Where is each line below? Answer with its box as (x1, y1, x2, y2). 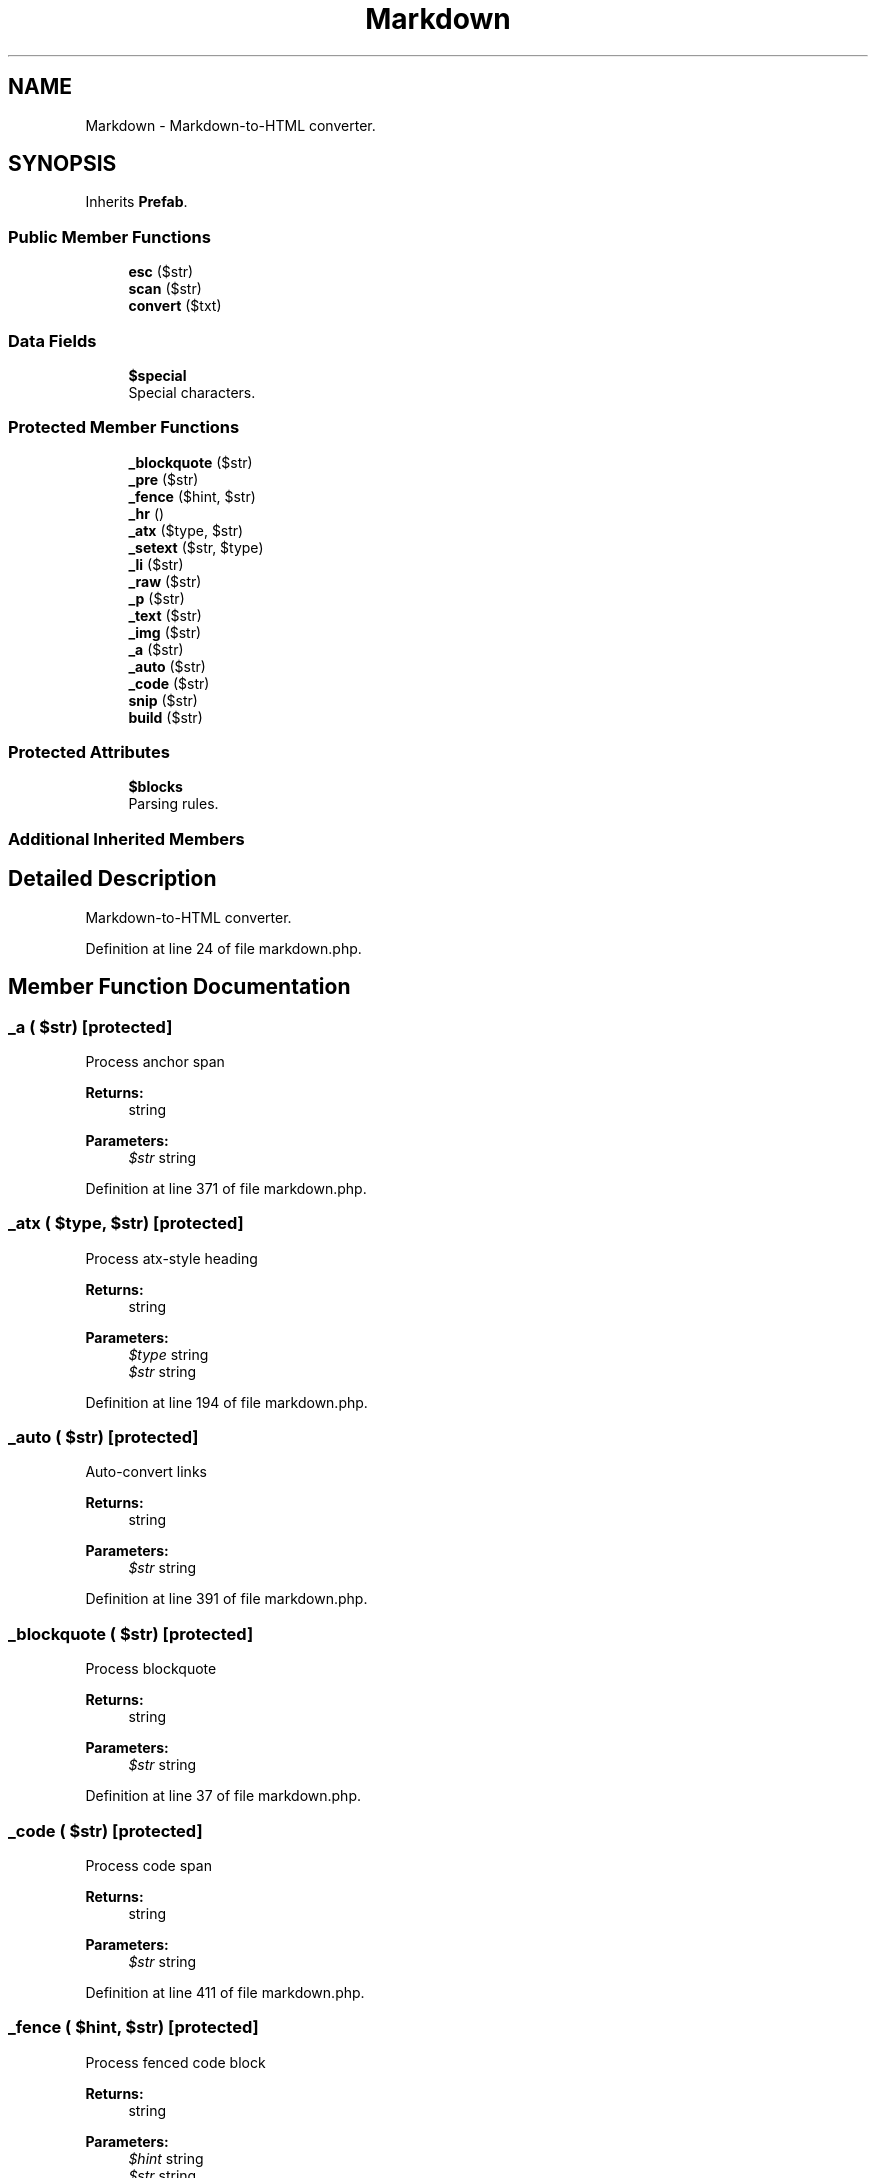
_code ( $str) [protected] (8, 1820, 203, 1841)
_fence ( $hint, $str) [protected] (8, 2017, 259, 2038)
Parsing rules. (128, 795, 219, 813)
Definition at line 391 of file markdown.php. (85, 1590, 368, 1608)
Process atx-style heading (85, 1249, 258, 1267)
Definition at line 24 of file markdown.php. (85, 939, 362, 957)
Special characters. (128, 383, 256, 401)
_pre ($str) (128, 470, 199, 488)
